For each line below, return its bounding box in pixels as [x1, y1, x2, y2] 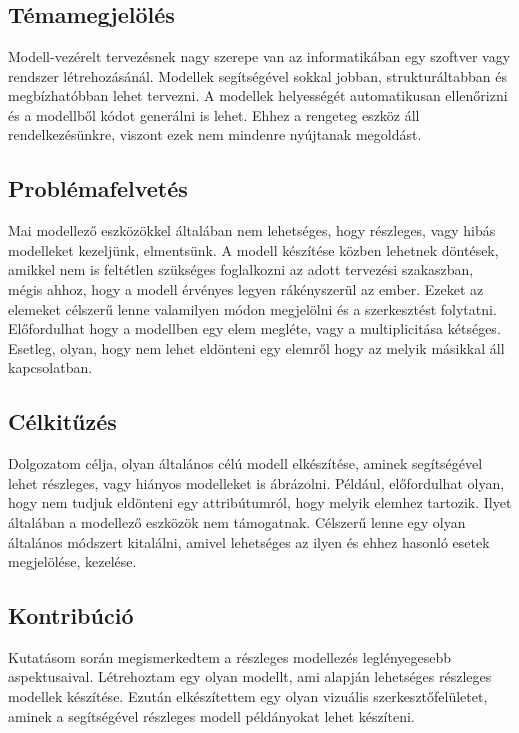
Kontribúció [8, 600, 134, 631]
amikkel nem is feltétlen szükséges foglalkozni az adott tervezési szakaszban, [8, 259, 474, 280]
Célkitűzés [8, 406, 117, 437]
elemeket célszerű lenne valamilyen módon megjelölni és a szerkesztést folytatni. [8, 298, 497, 319]
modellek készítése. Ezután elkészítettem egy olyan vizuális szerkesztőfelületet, [8, 686, 488, 707]
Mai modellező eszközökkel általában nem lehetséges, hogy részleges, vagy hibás [8, 220, 496, 241]
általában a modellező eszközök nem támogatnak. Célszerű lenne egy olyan [8, 511, 466, 532]
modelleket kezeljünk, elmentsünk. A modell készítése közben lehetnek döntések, [8, 239, 499, 260]
